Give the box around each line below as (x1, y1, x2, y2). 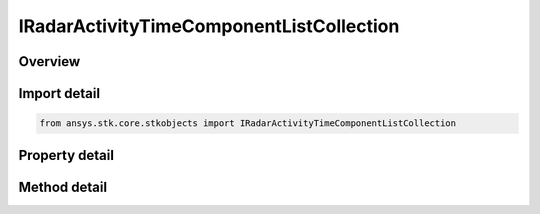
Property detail (18, 146, 115, 164)
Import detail (18, 85, 100, 102)
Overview (18, 53, 81, 70)
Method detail (18, 178, 108, 195)
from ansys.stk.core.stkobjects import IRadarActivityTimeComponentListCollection (39, 118, 457, 129)
